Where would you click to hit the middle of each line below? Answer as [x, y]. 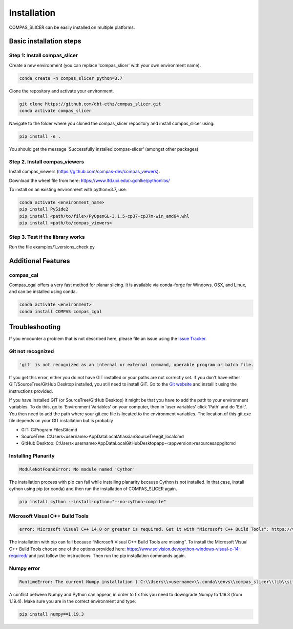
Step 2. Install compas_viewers [47, 161]
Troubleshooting [35, 327]
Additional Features [40, 261]
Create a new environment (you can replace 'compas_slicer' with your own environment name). [105, 65]
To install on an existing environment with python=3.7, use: [68, 189]
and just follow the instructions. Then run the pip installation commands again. [107, 556]
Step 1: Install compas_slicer [43, 55]
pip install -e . [40, 136]
